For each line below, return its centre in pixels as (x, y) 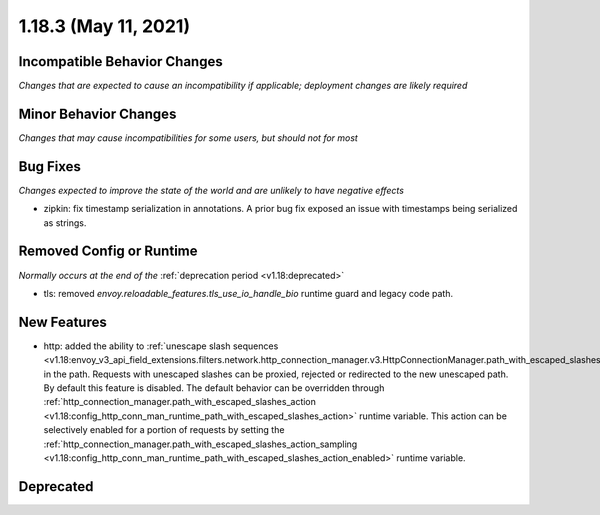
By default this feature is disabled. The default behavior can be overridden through (214, 388)
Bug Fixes (50, 166)
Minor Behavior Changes (97, 113)
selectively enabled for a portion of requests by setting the (164, 430)
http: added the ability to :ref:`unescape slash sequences (161, 346)
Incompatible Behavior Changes (121, 61)
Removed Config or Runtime (108, 251)
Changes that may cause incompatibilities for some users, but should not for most (188, 137)
